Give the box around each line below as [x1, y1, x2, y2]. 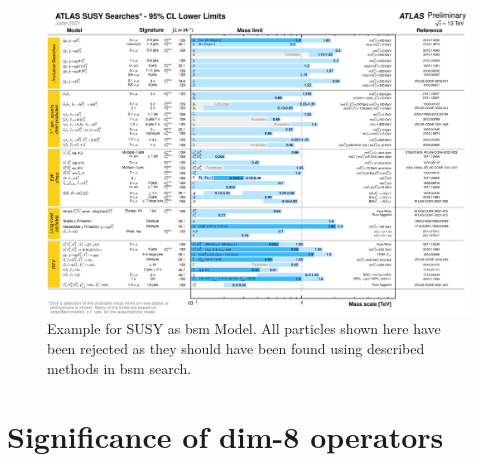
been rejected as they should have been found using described [47, 338, 425, 358]
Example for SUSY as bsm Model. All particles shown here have [47, 318, 441, 339]
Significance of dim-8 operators [7, 416, 444, 457]
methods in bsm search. [47, 357, 192, 378]
